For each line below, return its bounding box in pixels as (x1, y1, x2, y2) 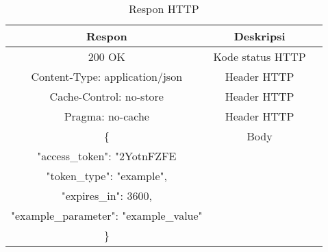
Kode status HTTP (213, 49, 306, 64)
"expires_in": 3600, (61, 188, 152, 203)
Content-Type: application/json (31, 68, 183, 84)
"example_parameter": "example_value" (11, 207, 203, 223)
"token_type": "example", (46, 168, 167, 184)
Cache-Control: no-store (49, 88, 164, 104)
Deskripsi (234, 28, 286, 44)
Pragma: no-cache (64, 108, 149, 124)
